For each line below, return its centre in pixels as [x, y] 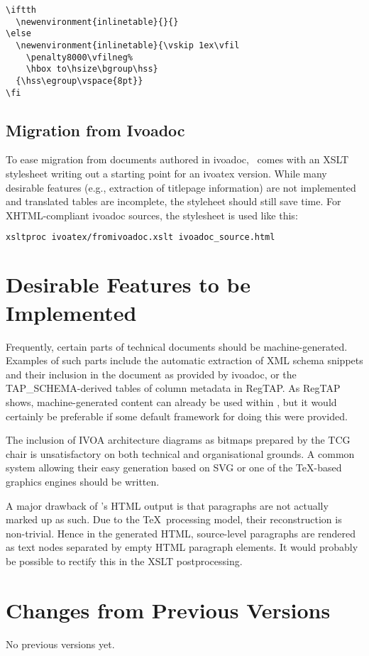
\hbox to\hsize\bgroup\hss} [92, 69]
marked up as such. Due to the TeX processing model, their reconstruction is [174, 519]
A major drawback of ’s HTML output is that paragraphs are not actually [167, 505]
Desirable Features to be [128, 284]
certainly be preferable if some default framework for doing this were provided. [177, 416]
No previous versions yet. [60, 644]
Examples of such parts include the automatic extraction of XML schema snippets [184, 360]
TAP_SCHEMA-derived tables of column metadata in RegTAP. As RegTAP [173, 388]
